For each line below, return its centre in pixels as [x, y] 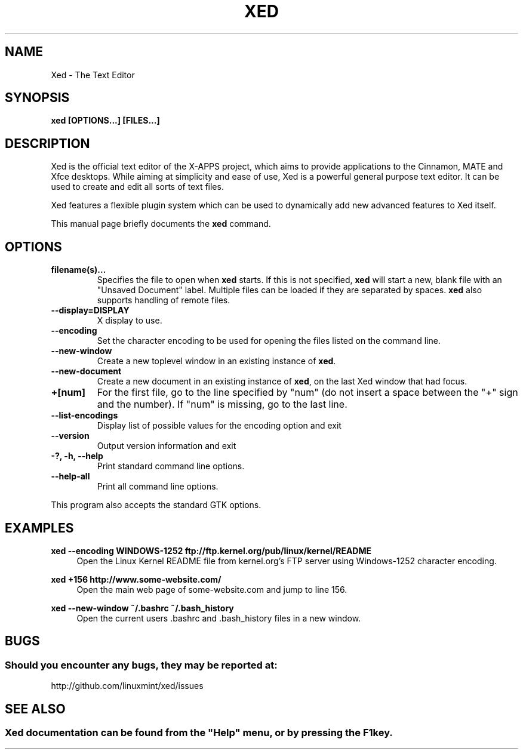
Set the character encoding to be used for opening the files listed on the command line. [269, 341]
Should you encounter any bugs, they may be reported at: [141, 665]
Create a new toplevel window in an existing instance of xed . [216, 361]
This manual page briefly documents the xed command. [161, 224]
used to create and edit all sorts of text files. [137, 187]
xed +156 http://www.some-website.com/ [136, 579]
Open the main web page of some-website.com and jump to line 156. [212, 589]
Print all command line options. [158, 487]
